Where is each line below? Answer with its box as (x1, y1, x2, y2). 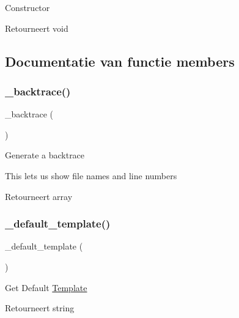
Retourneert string (5, 301, 75, 314)
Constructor (5, 1, 50, 13)
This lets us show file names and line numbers (5, 169, 177, 182)
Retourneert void (5, 21, 68, 34)
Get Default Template (5, 281, 87, 294)
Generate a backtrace (5, 149, 85, 161)
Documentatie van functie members (5, 51, 235, 70)
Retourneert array (5, 190, 73, 202)
